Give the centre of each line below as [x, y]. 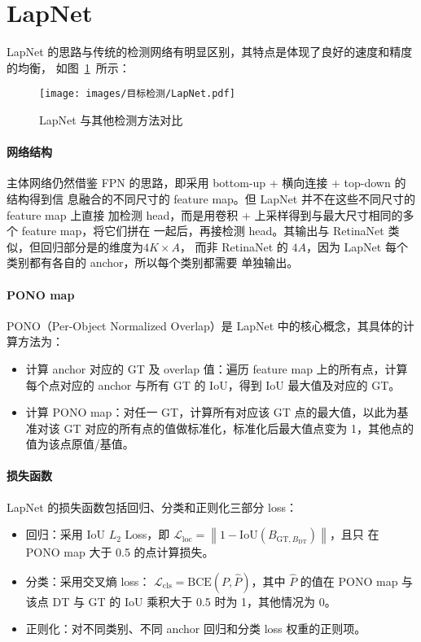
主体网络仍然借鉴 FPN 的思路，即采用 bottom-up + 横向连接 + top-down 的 [206, 183]
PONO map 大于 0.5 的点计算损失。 [120, 552]
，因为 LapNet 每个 [357, 246]
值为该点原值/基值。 [80, 444]
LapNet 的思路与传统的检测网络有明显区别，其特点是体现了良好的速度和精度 [210, 52]
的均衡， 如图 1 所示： [68, 67]
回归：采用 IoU [66, 534]
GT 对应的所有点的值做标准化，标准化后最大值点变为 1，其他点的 [239, 428]
